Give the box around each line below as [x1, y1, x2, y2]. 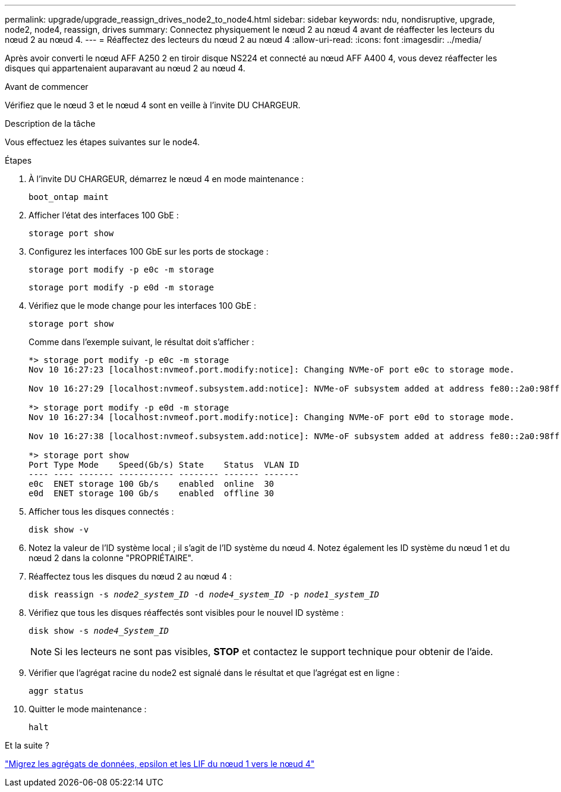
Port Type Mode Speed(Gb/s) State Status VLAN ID [29, 460, 300, 469]
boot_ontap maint [29, 192, 109, 202]
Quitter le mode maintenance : [29, 704, 147, 714]
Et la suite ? [5, 740, 49, 750]
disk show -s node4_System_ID [29, 626, 169, 636]
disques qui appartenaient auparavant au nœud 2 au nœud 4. [5, 63, 245, 73]
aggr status [29, 686, 84, 696]
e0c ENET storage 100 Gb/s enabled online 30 [29, 479, 275, 489]
